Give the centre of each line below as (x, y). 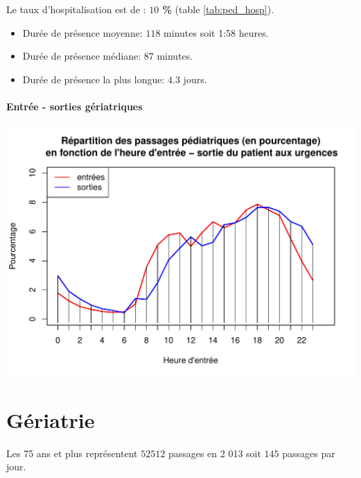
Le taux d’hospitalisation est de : (76, 9)
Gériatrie (51, 419)
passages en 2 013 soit (214, 453)
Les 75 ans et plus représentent (72, 453)
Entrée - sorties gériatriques (74, 106)
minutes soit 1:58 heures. (216, 32)
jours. (195, 79)
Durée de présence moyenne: (82, 32)
